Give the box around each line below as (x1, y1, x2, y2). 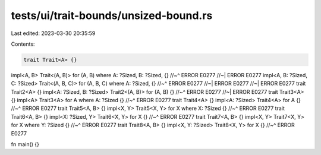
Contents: (11, 40, 35, 48)
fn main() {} (11, 141, 40, 148)
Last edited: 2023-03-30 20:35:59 (11, 30, 96, 37)
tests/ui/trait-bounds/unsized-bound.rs (11, 9, 213, 22)
